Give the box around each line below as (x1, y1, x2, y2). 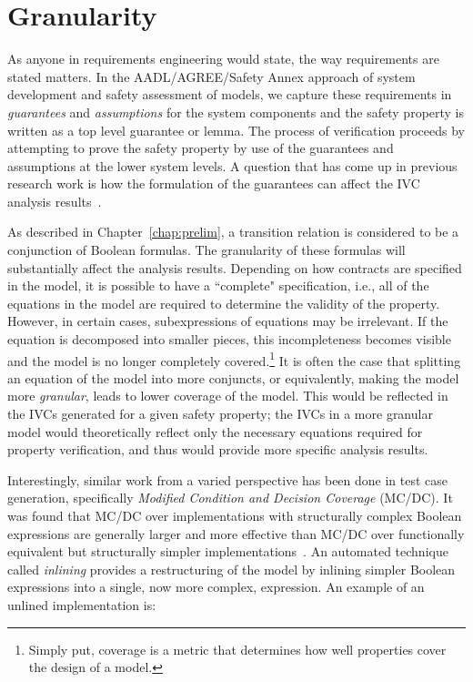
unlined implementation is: (7, 595, 156, 614)
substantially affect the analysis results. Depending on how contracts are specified (7, 258, 462, 277)
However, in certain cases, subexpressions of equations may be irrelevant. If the (7, 311, 448, 331)
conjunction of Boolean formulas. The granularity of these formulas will (7, 240, 406, 260)
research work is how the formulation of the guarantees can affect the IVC (7, 174, 420, 193)
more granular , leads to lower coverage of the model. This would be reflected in (7, 386, 448, 405)
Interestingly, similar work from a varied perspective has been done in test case (7, 470, 448, 489)
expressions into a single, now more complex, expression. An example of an (7, 577, 425, 596)
